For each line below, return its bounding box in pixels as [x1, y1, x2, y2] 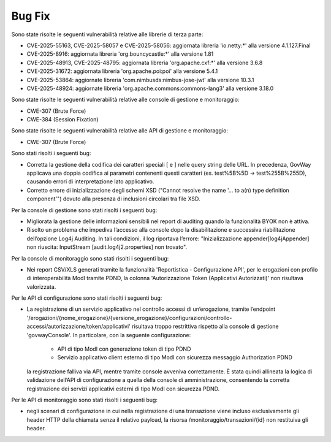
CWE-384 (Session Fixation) [26, 116, 99, 123]
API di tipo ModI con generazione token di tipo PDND [57, 345, 191, 352]
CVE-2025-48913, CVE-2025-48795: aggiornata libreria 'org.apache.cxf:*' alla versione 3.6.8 [26, 59, 263, 66]
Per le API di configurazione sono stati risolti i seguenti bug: [11, 294, 162, 302]
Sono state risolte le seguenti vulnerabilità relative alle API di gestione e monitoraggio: [11, 127, 228, 134]
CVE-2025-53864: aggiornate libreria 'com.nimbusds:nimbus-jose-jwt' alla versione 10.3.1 [26, 76, 254, 83]
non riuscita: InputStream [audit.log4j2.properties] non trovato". [26, 243, 187, 251]
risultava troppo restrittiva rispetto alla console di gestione [132, 322, 279, 330]
